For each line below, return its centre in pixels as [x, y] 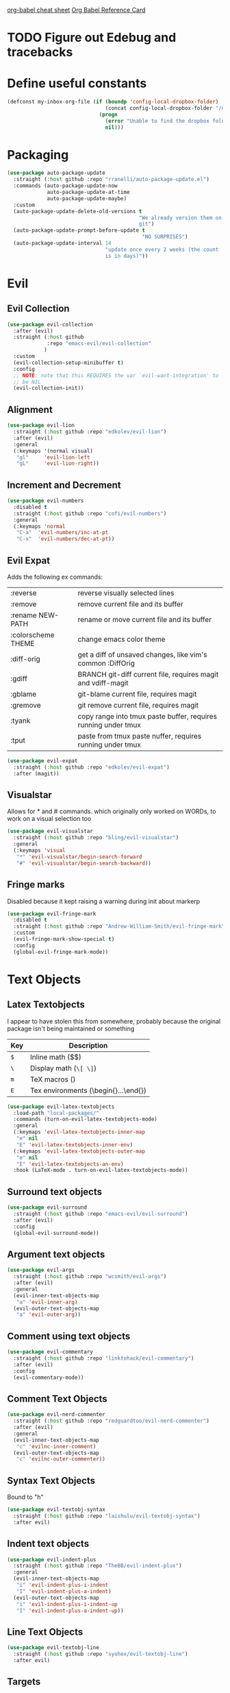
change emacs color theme [122, 639]
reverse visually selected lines [126, 593]
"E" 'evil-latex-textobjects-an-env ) [70, 1164]
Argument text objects [56, 1254]
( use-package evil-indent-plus [52, 1559]
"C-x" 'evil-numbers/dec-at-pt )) [65, 539]
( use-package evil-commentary [50, 1352]
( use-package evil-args [41, 1270]
